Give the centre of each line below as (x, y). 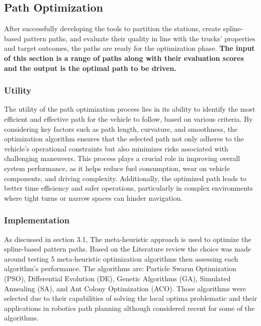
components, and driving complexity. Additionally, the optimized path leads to (125, 178)
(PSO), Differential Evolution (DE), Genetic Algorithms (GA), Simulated (117, 278)
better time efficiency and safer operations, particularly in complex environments (128, 188)
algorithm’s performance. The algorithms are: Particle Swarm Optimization (120, 268)
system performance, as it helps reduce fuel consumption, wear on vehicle (117, 168)
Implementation (37, 220)
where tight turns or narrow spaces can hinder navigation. (94, 197)
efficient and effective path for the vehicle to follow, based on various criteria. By (128, 118)
